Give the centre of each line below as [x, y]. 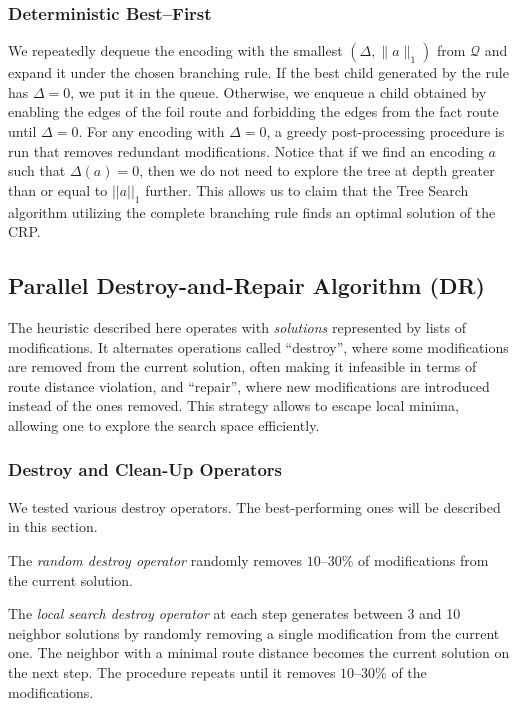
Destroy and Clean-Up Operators [145, 469]
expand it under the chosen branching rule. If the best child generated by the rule [258, 72]
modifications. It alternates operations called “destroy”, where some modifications [258, 346]
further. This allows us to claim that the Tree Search [307, 189]
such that [37, 170]
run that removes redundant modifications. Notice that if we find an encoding [246, 150]
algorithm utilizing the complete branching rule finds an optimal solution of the [252, 211]
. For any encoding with [151, 131]
